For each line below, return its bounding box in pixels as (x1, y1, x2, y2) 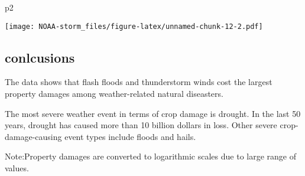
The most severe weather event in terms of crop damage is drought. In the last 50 (5, 107, 301, 119)
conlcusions (5, 48, 75, 66)
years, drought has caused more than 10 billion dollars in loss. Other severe (5, 119, 277, 131)
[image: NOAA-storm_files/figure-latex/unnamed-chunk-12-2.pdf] (5, 22, 263, 31)
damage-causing (5, 130, 62, 142)
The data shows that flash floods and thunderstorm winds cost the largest (5, 76, 272, 88)
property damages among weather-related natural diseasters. (5, 87, 223, 100)
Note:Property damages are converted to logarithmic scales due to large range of (5, 150, 296, 162)
